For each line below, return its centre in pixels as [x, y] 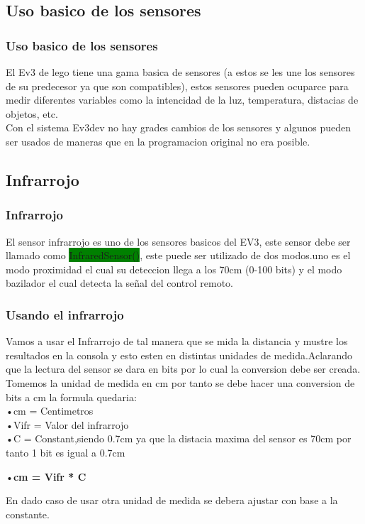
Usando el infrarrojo [65, 314]
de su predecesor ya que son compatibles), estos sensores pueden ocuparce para [177, 86]
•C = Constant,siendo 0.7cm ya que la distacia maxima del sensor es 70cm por [179, 438]
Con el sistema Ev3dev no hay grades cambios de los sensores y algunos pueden [179, 127]
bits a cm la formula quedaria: [71, 397]
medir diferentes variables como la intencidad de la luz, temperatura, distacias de [182, 100]
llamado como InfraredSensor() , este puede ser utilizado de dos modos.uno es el [178, 255]
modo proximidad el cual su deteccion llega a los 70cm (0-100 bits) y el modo [174, 269]
